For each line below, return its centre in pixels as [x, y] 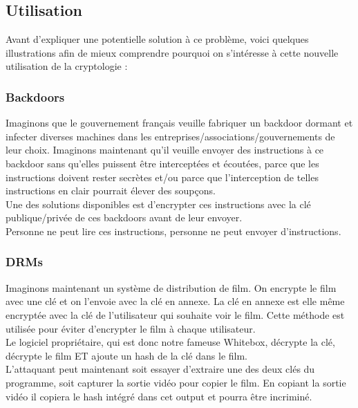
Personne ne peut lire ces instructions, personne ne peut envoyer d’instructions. [173, 231]
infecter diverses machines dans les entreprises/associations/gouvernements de [170, 136]
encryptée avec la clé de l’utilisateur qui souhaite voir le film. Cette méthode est [175, 314]
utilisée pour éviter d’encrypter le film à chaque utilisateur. [131, 328]
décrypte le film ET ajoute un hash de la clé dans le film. [126, 355]
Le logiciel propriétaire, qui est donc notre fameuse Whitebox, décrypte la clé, [170, 342]
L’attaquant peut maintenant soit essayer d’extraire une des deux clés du [160, 369]
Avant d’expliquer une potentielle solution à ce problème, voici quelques [157, 39]
